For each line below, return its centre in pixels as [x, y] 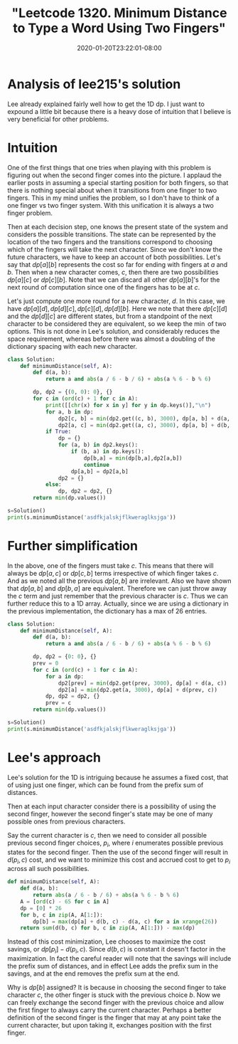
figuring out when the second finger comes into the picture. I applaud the [115, 175]
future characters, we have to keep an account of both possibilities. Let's [114, 257]
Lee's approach [54, 758]
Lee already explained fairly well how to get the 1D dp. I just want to [106, 104]
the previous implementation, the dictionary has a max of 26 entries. [107, 611]
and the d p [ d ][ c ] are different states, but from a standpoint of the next [110, 316]
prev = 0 [46, 663]
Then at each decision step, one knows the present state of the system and [118, 226]
